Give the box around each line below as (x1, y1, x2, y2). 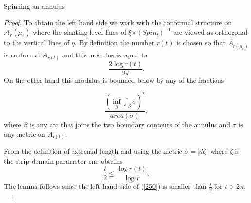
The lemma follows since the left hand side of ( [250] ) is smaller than (4, 181, 207, 191)
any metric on (4, 129, 45, 139)
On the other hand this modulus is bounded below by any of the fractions (4, 74, 224, 85)
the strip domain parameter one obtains (4, 155, 123, 166)
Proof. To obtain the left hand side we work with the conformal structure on (4, 17, 232, 27)
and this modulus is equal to (62, 50, 147, 60)
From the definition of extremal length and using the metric (4, 146, 182, 156)
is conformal (4, 50, 40, 60)
